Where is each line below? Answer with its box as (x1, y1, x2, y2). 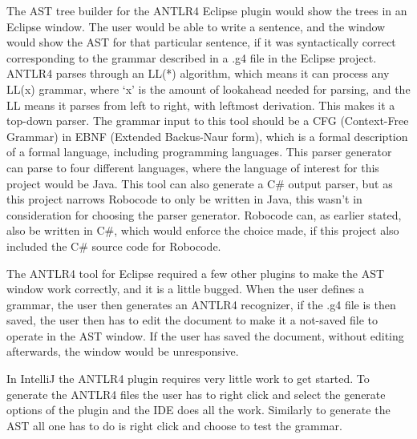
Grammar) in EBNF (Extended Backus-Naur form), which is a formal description (6, 127, 408, 144)
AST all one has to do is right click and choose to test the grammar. (6, 417, 342, 433)
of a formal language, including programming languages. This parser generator (6, 143, 392, 160)
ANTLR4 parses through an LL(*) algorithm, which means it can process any (6, 65, 390, 82)
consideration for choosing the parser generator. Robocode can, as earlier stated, (6, 206, 402, 223)
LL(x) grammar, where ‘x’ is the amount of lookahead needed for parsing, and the (6, 80, 411, 97)
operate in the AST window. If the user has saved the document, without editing (6, 327, 404, 344)
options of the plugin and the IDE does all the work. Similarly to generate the (6, 401, 391, 418)
